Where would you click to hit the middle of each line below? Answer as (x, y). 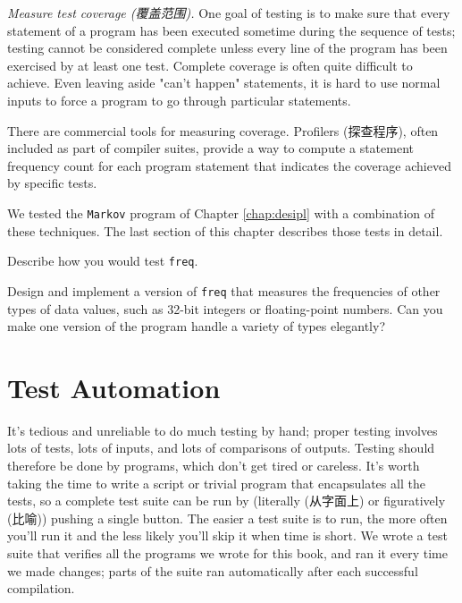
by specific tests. (52, 183)
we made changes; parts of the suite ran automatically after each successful (213, 570)
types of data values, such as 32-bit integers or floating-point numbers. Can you (225, 308)
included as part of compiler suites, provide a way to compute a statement (210, 148)
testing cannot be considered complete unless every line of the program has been (227, 48)
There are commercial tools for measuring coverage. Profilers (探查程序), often (223, 130)
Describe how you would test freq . (103, 261)
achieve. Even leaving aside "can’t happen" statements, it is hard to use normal (224, 83)
